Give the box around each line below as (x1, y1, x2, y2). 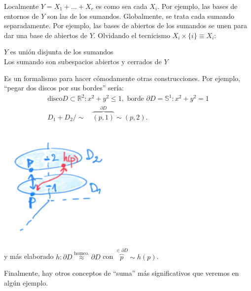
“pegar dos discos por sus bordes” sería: (4, 83, 124, 93)
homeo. (74, 251, 89, 256)
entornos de (4, 10, 39, 21)
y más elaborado (4, 251, 54, 261)
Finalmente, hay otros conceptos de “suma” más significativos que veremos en (4, 268, 239, 278)
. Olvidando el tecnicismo (93, 30, 171, 40)
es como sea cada (96, 1, 147, 11)
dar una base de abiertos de (4, 30, 88, 40)
